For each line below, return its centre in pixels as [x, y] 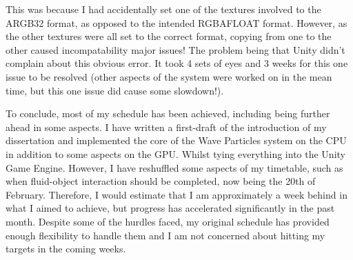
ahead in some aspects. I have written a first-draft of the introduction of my [166, 127]
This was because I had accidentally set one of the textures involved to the [163, 9]
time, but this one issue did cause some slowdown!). [115, 90]
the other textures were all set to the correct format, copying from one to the [169, 36]
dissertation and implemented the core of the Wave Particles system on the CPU [176, 140]
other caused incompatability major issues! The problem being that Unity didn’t [175, 49]
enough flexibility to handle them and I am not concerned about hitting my [165, 235]
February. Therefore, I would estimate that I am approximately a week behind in [176, 194]
